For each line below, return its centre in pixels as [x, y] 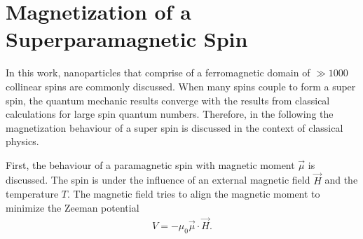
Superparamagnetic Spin [127, 39]
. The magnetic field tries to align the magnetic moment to [194, 194]
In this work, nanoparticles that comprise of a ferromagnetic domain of [158, 73]
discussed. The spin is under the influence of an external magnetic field [158, 180]
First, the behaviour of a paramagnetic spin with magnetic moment [150, 164]
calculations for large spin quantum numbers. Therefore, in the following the [170, 114]
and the [341, 180]
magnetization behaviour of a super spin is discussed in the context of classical [174, 127]
